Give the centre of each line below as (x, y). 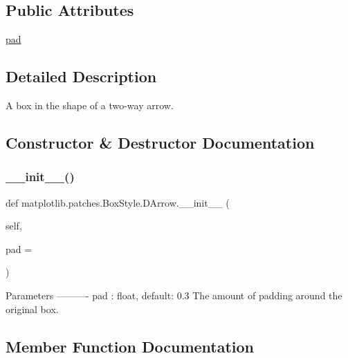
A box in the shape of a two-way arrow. (90, 105)
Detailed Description (81, 76)
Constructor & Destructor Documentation (160, 142)
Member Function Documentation (130, 346)
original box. (32, 309)
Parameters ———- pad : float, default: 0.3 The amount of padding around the (174, 295)
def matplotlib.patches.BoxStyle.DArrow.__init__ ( (118, 202)
